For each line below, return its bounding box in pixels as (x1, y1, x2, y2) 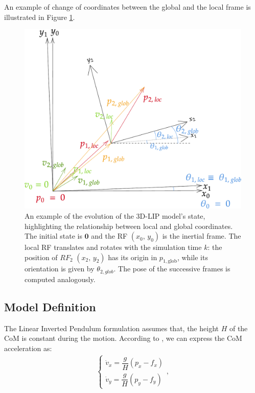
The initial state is (25, 230, 82, 241)
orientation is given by (25, 263, 95, 274)
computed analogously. (25, 273, 96, 284)
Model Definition (4, 298, 96, 314)
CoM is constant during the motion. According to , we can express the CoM (4, 333, 242, 343)
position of (25, 251, 58, 262)
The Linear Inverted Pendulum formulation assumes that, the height (4, 322, 219, 333)
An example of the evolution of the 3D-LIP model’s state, (25, 210, 205, 221)
